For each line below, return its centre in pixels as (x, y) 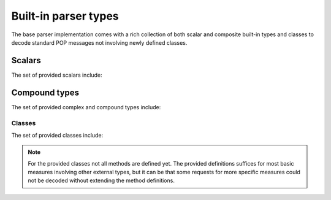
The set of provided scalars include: (57, 75)
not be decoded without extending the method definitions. (101, 180)
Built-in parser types (65, 16)
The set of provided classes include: (57, 135)
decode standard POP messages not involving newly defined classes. (99, 42)
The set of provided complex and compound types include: (86, 107)
